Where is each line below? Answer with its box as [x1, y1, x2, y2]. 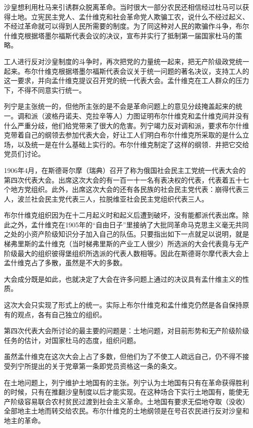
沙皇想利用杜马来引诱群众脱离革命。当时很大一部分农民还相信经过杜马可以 [4, 2, 242, 12]
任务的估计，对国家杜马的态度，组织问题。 [4, 335, 140, 345]
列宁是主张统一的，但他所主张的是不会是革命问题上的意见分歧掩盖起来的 [4, 101, 235, 111]
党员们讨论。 [4, 149, 45, 159]
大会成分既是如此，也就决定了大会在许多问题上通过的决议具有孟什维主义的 [4, 274, 242, 284]
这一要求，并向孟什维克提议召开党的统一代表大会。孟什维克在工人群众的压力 [4, 75, 249, 86]
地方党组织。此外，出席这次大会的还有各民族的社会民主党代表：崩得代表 [10, 184, 242, 194]
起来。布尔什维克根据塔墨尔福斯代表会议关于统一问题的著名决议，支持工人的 [4, 66, 249, 76]
